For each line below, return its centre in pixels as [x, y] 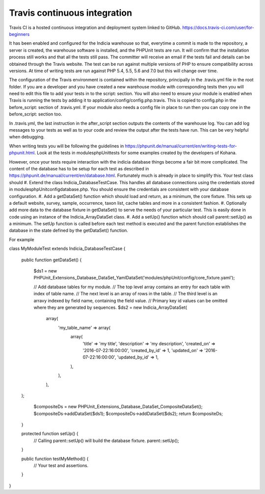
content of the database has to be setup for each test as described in [79, 168]
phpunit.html [22, 153]
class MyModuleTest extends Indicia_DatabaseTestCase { [67, 248]
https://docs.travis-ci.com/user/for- [218, 27]
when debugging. [27, 137]
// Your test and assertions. [61, 466]
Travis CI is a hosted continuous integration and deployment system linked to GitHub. [95, 27]
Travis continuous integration [71, 13]
